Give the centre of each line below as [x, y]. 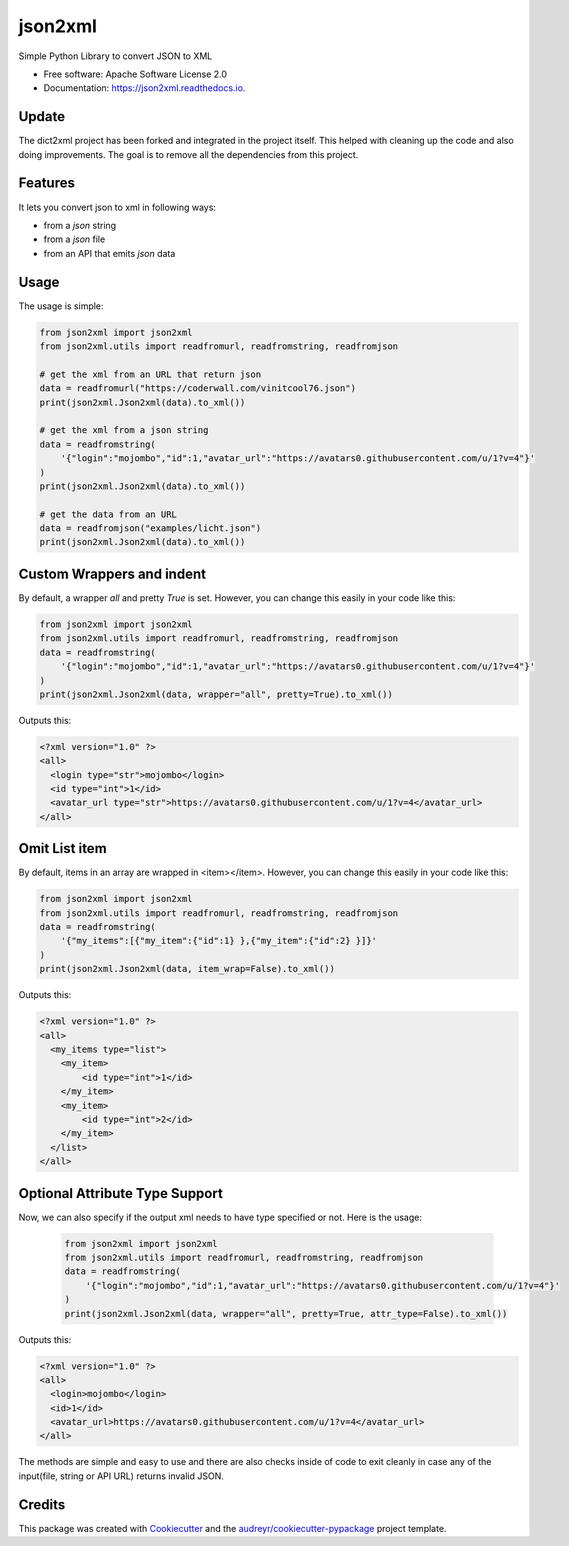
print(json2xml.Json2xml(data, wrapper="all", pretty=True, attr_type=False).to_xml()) [286, 1313]
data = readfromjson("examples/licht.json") [150, 528]
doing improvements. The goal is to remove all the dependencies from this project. [188, 154]
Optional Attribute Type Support [121, 1193]
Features [46, 183]
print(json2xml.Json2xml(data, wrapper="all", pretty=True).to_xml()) [216, 694]
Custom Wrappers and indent [112, 573]
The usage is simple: [61, 306]
